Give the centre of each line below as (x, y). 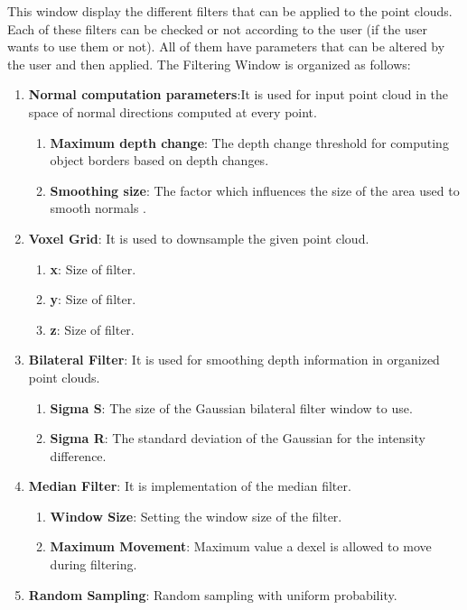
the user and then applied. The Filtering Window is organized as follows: (209, 64)
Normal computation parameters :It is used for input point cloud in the (238, 94)
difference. (78, 455)
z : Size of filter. (92, 329)
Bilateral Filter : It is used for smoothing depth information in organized (234, 360)
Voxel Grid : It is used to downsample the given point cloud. (199, 238)
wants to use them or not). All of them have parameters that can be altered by (226, 46)
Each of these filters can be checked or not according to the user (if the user (217, 28)
